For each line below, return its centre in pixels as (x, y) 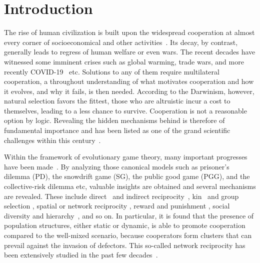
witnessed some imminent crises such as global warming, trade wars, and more (124, 61)
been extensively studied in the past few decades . (81, 255)
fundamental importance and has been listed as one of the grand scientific (117, 130)
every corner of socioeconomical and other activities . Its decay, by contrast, (121, 42)
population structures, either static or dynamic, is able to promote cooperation (125, 225)
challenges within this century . (52, 140)
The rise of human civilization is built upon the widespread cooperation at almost (129, 32)
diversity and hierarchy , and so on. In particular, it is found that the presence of (129, 215)
